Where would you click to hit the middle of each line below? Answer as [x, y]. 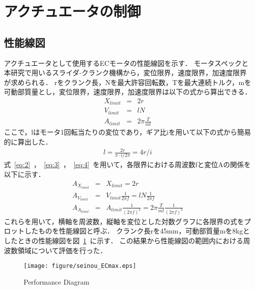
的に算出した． [28, 141]
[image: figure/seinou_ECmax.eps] [80, 266]
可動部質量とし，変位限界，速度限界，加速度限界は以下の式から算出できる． [128, 92]
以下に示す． [25, 174]
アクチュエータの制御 [72, 11]
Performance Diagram [57, 281]
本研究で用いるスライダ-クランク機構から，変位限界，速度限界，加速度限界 [125, 72]
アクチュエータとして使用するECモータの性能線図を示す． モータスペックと [126, 63]
